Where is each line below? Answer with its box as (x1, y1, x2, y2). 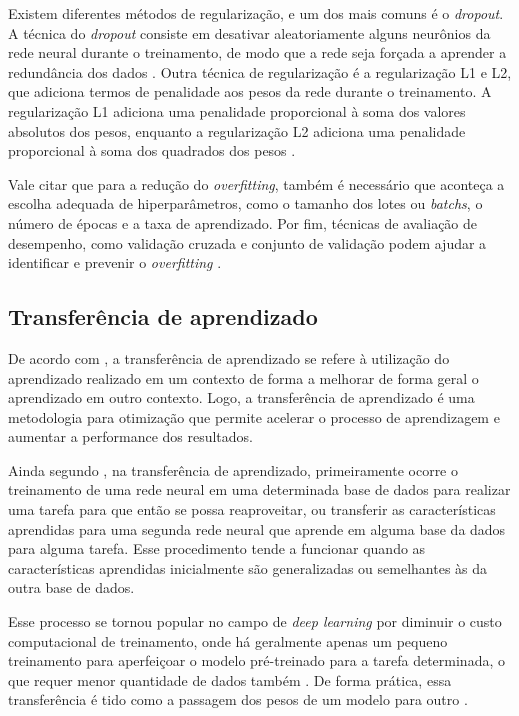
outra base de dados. (8, 577, 135, 598)
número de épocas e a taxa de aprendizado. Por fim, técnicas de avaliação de (8, 212, 478, 233)
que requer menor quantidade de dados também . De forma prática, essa (8, 669, 452, 690)
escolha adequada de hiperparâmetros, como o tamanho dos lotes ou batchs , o (8, 193, 483, 214)
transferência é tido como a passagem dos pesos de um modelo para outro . (8, 689, 468, 710)
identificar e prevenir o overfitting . (8, 252, 222, 273)
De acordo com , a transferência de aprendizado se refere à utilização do (8, 347, 450, 368)
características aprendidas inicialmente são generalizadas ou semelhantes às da (8, 557, 488, 578)
